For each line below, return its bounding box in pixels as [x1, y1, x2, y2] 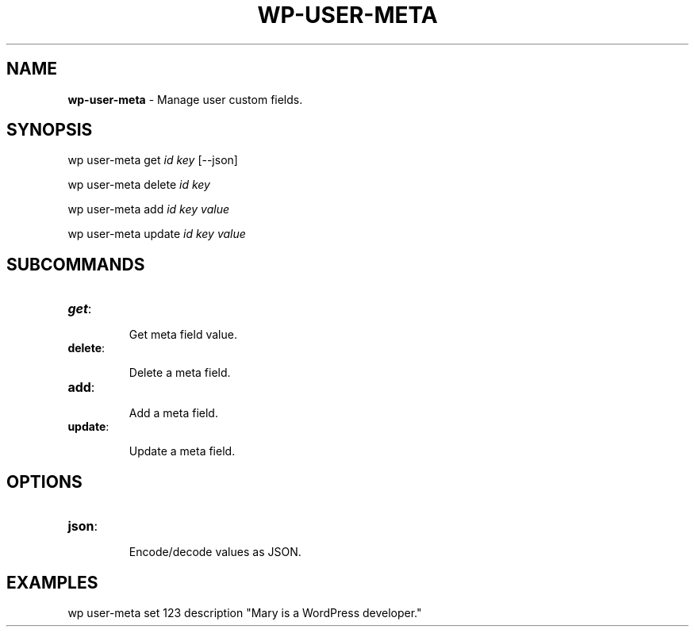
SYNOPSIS [6, 120, 93, 140]
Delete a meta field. [129, 366, 231, 380]
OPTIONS [6, 471, 83, 492]
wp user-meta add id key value [67, 202, 229, 217]
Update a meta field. [129, 444, 236, 458]
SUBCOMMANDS [6, 254, 145, 274]
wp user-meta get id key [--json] [67, 153, 238, 167]
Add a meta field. [129, 406, 218, 420]
